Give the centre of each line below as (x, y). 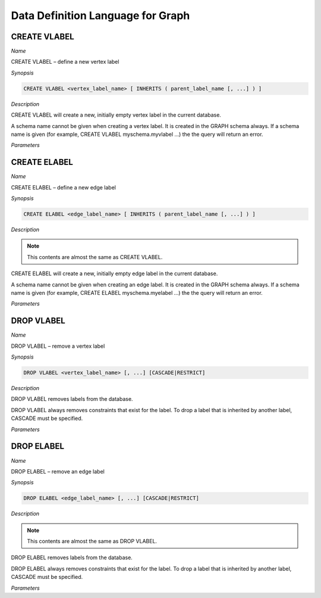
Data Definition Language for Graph (100, 15)
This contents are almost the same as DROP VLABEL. (92, 541)
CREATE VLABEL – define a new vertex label (65, 62)
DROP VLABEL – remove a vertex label (58, 346)
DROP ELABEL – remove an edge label (58, 471)
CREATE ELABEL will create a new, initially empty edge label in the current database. (114, 273)
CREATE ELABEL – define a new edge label (63, 187)
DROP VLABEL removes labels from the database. (72, 399)
